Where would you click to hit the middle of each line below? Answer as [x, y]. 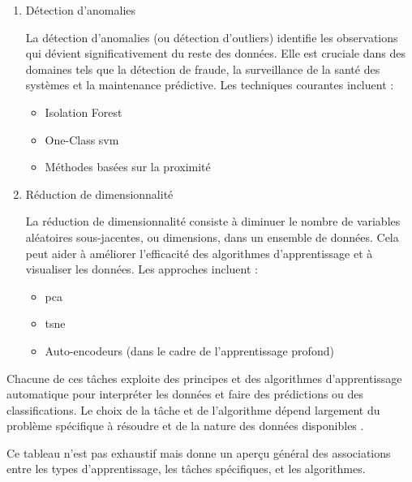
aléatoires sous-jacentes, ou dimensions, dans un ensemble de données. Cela [212, 237]
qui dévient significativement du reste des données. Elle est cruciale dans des [216, 53]
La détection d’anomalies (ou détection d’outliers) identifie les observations [212, 37]
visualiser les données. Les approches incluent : [142, 269]
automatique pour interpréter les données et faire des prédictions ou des [185, 394]
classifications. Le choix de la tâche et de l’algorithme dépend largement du [193, 409]
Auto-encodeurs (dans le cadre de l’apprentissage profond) [189, 350]
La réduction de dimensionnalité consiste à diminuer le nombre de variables [213, 221]
